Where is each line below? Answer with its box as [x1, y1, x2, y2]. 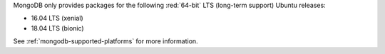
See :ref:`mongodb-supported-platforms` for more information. [13, 37, 199, 45]
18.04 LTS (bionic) [31, 23, 85, 32]
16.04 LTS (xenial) [31, 14, 83, 23]
